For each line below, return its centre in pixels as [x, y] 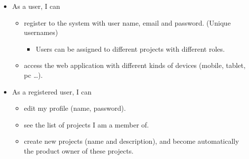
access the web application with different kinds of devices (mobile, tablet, [135, 65]
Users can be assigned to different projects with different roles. [130, 48]
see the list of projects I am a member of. [86, 124]
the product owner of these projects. [79, 150]
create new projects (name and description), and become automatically [131, 141]
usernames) [41, 32]
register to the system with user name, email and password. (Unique [127, 22]
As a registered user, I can [52, 91]
